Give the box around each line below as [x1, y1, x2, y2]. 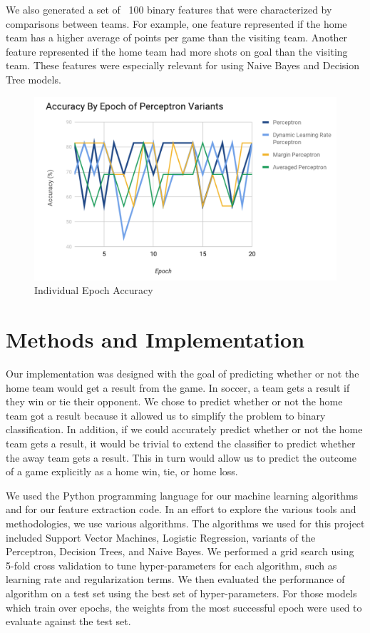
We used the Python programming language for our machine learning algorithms [6, 487, 359, 502]
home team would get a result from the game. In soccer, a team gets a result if [6, 380, 350, 395]
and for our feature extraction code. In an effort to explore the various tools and [6, 502, 356, 517]
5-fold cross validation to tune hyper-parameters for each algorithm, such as [6, 557, 337, 572]
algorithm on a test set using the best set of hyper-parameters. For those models [6, 585, 357, 600]
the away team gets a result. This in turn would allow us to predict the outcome [6, 450, 356, 465]
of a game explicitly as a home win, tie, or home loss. [6, 464, 238, 479]
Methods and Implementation [6, 325, 305, 354]
